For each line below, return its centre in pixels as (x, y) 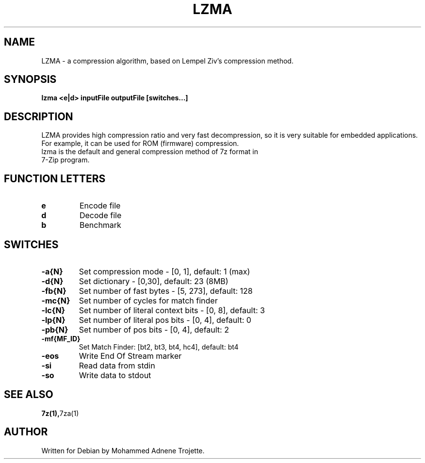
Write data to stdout (115, 375)
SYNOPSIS (30, 80)
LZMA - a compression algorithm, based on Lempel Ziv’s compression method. (167, 61)
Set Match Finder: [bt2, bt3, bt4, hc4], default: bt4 (159, 347)
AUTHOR (26, 432)
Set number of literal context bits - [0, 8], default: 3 (172, 310)
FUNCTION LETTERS (55, 178)
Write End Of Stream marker (130, 356)
